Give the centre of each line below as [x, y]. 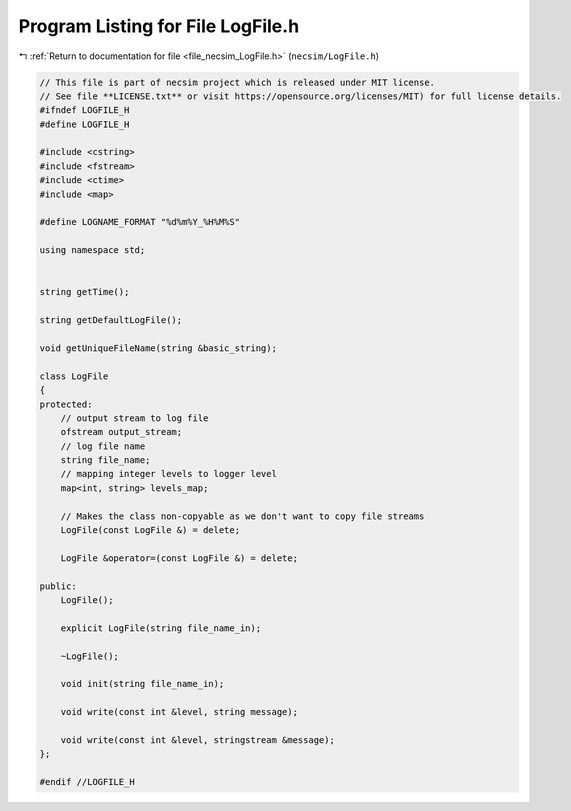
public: [58, 586]
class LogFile [74, 376]
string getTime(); [84, 292]
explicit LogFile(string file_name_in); [161, 628]
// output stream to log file [134, 418]
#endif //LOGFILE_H [87, 782]
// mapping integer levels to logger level [168, 474]
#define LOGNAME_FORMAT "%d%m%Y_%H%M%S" [139, 222]
